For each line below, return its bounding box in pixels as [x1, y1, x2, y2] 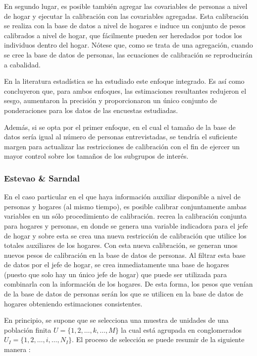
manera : [4, 344, 31, 355]
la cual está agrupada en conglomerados [121, 324, 242, 335]
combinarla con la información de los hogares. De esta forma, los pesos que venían [4, 279, 253, 289]
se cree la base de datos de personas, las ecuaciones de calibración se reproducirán [4, 49, 253, 59]
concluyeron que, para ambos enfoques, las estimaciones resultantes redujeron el [4, 85, 247, 96]
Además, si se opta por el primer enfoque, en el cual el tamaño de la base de [4, 121, 236, 132]
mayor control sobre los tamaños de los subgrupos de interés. [4, 151, 189, 161]
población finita [4, 324, 51, 335]
